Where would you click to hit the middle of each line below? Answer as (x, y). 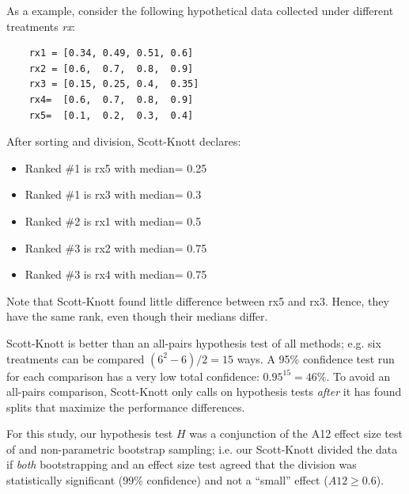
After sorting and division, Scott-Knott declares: (124, 141)
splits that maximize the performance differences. (126, 407)
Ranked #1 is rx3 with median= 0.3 (113, 194)
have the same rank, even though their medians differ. (137, 316)
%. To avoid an (354, 376)
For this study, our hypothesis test (90, 433)
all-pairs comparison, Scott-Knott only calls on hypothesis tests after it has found (204, 391)
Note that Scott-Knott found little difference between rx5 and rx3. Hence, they (198, 300)
